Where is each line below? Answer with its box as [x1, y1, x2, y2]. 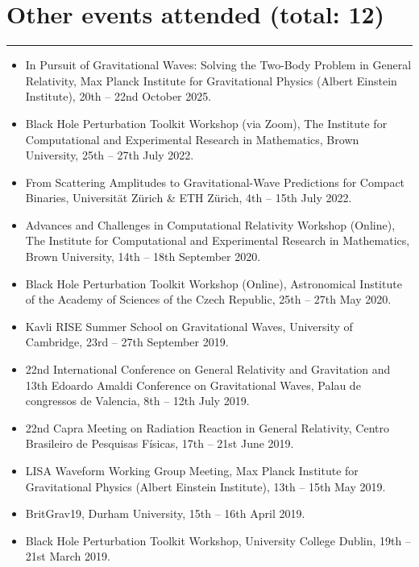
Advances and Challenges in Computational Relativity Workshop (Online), [25, 216, 396, 233]
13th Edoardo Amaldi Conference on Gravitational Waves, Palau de [25, 376, 361, 393]
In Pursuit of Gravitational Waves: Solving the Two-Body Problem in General [25, 56, 412, 73]
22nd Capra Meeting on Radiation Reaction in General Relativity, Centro [25, 419, 389, 436]
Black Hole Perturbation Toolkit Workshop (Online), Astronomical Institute [25, 275, 402, 292]
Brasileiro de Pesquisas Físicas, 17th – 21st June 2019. [25, 435, 294, 452]
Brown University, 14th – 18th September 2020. [25, 248, 261, 265]
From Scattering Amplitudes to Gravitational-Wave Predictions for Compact [25, 173, 405, 190]
